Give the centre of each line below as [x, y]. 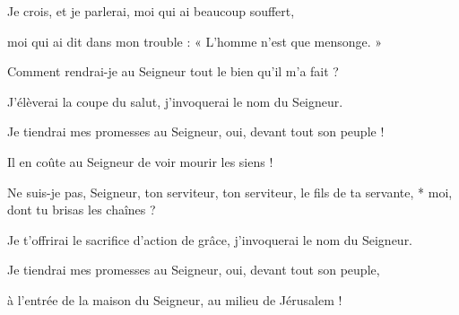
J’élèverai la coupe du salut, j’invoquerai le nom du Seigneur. [175, 101]
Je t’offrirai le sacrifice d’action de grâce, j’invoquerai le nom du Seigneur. [210, 239]
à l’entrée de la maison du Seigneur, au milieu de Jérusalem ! [175, 299]
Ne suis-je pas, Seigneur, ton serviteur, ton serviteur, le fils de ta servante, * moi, [230, 192]
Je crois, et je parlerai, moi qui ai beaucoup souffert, [151, 11]
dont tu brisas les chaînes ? [82, 210]
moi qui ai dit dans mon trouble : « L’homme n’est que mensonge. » [195, 41]
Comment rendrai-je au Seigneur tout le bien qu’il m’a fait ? [173, 71]
